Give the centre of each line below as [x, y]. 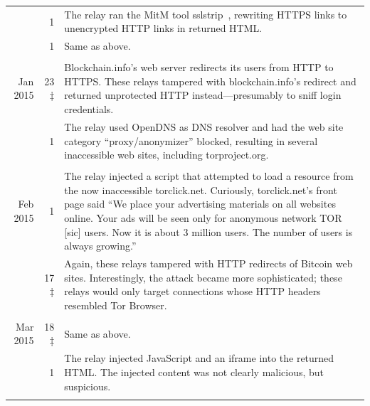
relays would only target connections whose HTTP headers [192, 291]
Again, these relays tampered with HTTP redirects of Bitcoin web [208, 263]
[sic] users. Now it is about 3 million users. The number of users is [208, 231]
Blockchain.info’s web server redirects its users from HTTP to [199, 67]
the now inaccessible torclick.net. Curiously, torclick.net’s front [201, 189]
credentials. [89, 109]
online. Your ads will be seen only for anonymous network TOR [203, 217]
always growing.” [100, 246]
